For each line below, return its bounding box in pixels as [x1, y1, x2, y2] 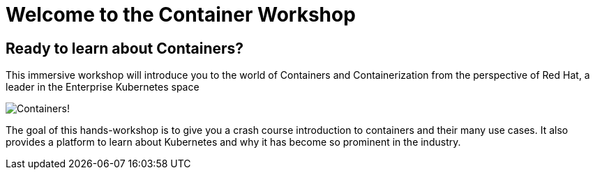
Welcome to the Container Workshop [6, 3, 356, 26]
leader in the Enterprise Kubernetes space [6, 81, 199, 93]
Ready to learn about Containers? [6, 39, 244, 57]
